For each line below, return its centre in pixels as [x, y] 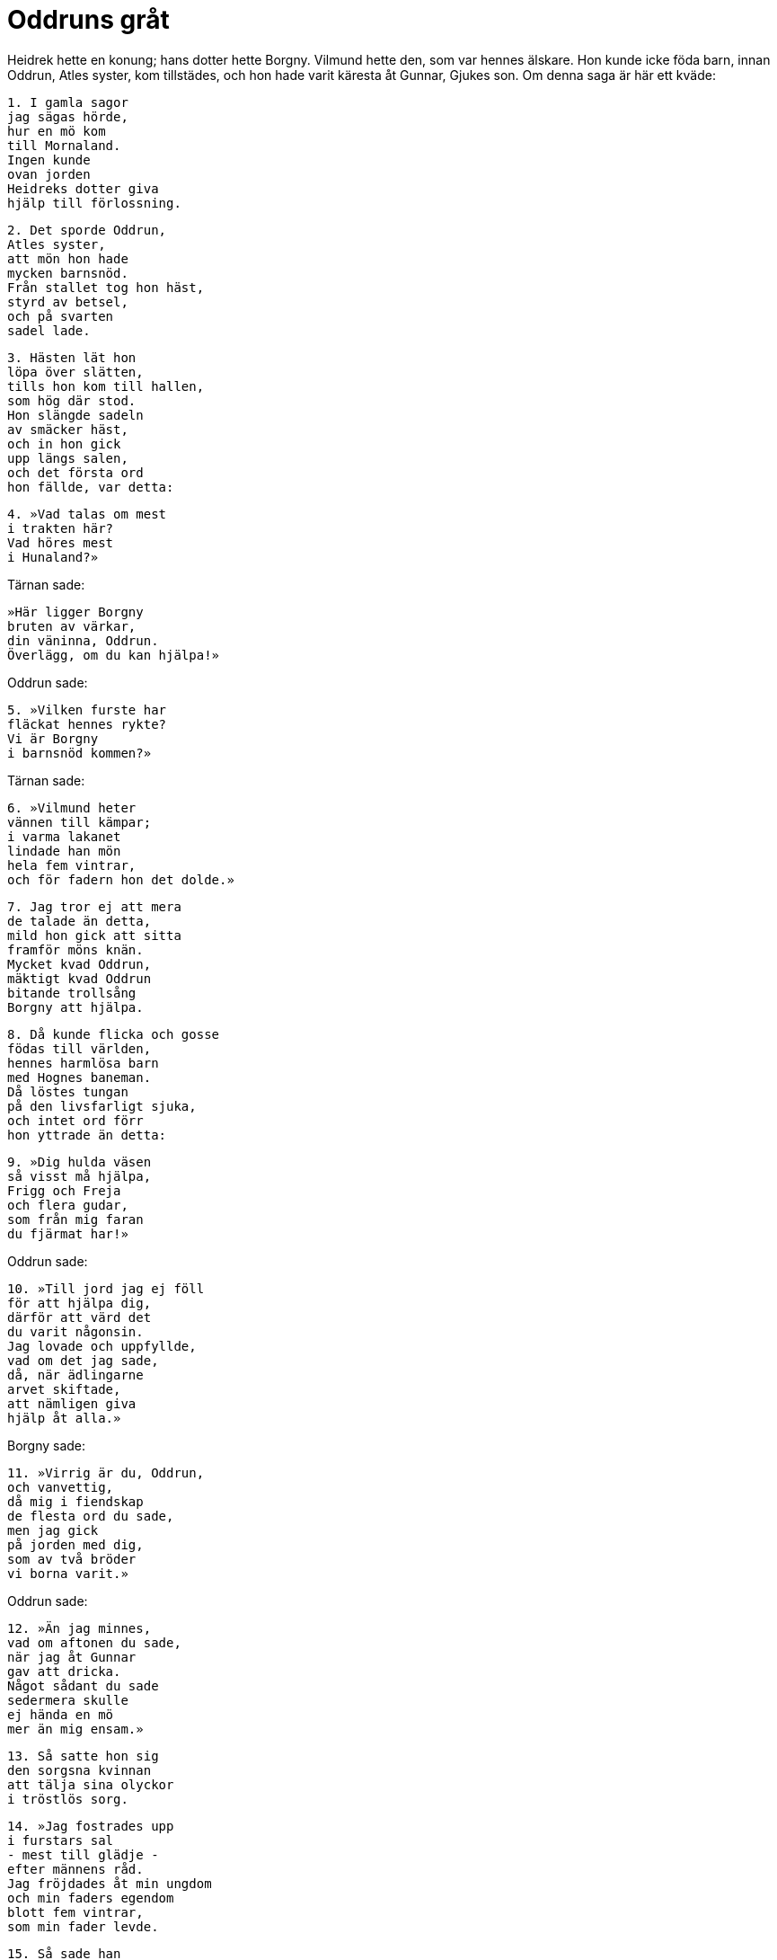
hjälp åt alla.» [64, 1418]
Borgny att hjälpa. [75, 1007]
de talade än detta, [79, 921]
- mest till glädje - [83, 1854]
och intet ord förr [75, 1120]
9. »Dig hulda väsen [79, 1162]
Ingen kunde [49, 160]
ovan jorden [49, 174]
